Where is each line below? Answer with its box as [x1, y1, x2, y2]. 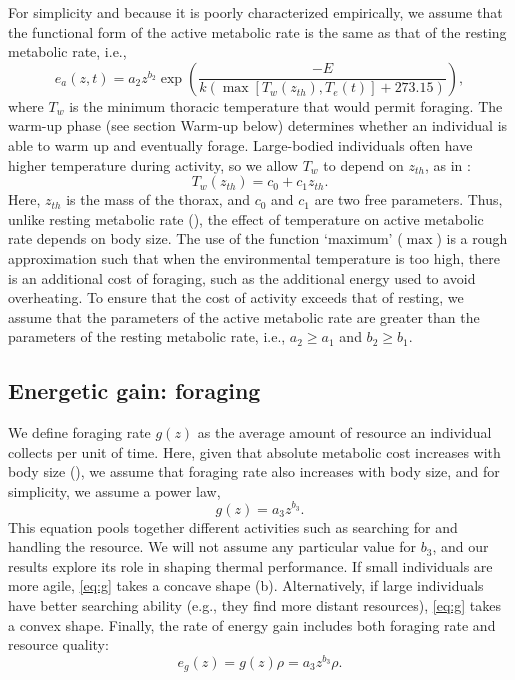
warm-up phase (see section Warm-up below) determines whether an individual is [8, 115, 508, 136]
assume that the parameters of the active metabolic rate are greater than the [8, 306, 480, 327]
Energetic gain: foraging [8, 375, 261, 406]
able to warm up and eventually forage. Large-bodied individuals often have [8, 134, 473, 155]
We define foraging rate [8, 422, 151, 443]
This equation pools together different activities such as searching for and [8, 516, 458, 537]
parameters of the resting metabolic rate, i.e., [8, 326, 286, 347]
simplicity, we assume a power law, [8, 480, 221, 501]
